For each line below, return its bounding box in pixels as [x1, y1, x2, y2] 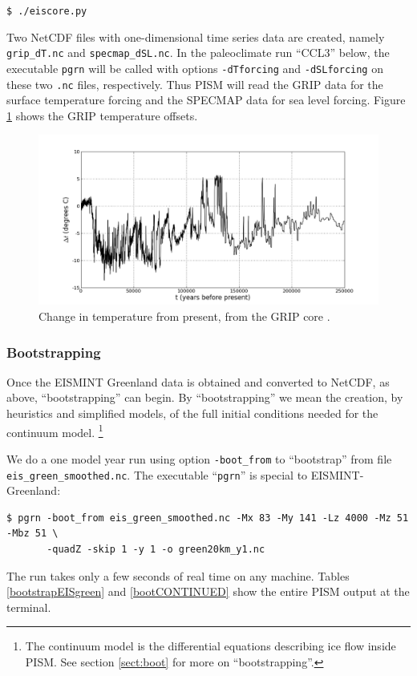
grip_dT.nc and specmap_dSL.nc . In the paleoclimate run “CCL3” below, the [6, 44, 390, 61]
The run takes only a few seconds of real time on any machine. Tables [6, 567, 350, 584]
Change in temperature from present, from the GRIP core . [38, 308, 330, 324]
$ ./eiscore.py [6, 6, 87, 17]
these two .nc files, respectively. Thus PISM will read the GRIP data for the [6, 75, 383, 92]
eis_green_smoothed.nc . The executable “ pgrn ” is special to [6, 466, 308, 483]
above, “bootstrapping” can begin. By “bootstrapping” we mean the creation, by [6, 389, 403, 406]
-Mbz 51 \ [6, 528, 59, 540]
